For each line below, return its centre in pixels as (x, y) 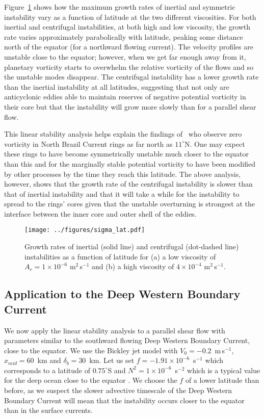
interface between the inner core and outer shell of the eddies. (100, 213)
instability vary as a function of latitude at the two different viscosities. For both (130, 17)
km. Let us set (112, 360)
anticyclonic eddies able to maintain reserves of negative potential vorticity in (125, 97)
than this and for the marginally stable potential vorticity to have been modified (130, 163)
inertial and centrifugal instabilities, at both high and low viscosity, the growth (127, 27)
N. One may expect (215, 144)
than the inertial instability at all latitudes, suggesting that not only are (117, 86)
